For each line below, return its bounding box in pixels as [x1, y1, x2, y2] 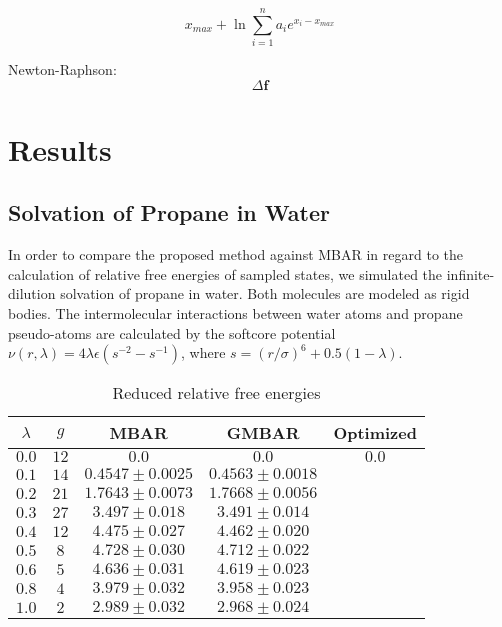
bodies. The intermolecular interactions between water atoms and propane [8, 303, 463, 324]
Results [8, 128, 112, 169]
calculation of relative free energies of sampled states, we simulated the [8, 263, 443, 284]
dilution [8, 283, 56, 304]
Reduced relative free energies [112, 381, 321, 405]
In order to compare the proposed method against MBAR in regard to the [8, 244, 463, 265]
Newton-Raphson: [8, 59, 117, 80]
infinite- [446, 263, 495, 284]
